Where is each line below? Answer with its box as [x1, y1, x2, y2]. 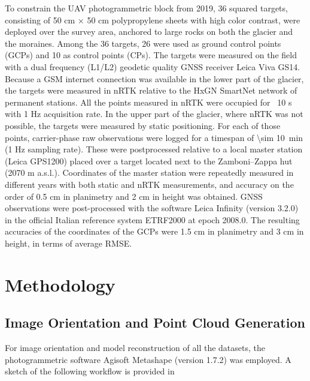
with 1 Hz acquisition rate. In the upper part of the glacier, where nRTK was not [5, 107, 303, 120]
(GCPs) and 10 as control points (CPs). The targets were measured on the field [5, 49, 297, 61]
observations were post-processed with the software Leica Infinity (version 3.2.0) [5, 202, 299, 214]
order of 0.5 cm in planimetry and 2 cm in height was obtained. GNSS [5, 190, 263, 202]
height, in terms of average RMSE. [5, 236, 132, 249]
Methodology [5, 272, 116, 296]
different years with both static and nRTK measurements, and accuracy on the [5, 178, 294, 190]
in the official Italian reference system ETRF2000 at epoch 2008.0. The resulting [5, 213, 300, 226]
